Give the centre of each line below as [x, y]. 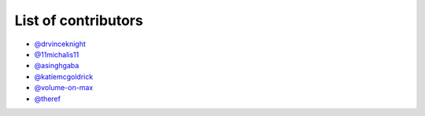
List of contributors [79, 20]
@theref [47, 99]
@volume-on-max [64, 88]
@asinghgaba [57, 66]
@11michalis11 [57, 54]
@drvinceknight [60, 44]
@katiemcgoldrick [64, 76]
